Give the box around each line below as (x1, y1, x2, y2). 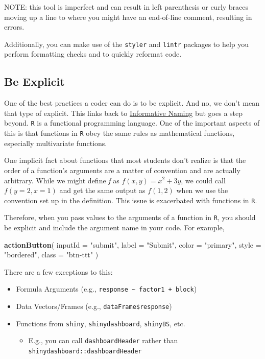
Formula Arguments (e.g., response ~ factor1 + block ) (16, 283, 197, 294)
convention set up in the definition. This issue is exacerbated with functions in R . (4, 195, 257, 205)
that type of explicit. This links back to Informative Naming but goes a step (4, 107, 243, 118)
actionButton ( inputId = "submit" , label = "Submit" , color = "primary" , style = (4, 239, 261, 250)
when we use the (176, 185, 228, 196)
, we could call (181, 175, 226, 185)
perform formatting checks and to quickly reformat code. (4, 49, 182, 59)
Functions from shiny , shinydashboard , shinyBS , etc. (16, 318, 185, 328)
